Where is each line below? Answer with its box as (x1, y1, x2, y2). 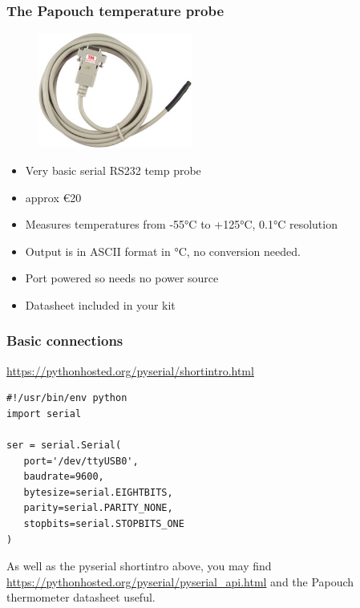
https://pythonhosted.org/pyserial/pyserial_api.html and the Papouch (6, 573, 354, 590)
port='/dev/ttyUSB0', (23, 455, 139, 467)
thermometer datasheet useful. (6, 589, 156, 606)
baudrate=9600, (23, 471, 104, 483)
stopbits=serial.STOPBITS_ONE (23, 518, 184, 530)
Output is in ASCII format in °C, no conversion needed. (25, 242, 301, 259)
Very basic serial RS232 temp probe (25, 161, 201, 178)
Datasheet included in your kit (25, 296, 176, 313)
